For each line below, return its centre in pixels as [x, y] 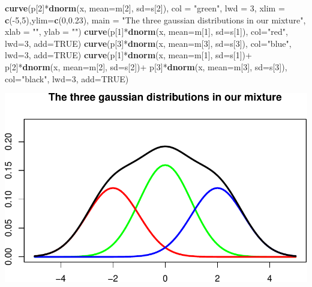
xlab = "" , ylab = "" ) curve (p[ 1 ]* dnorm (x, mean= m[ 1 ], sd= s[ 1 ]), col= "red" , [146, 32]
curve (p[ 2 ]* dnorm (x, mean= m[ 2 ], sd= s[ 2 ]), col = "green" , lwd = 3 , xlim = [145, 8]
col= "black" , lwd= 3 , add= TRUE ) [67, 78]
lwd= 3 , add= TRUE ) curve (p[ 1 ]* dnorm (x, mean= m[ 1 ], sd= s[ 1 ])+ [128, 55]
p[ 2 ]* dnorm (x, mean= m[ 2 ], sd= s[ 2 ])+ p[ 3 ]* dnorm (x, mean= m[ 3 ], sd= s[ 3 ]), [146, 66]
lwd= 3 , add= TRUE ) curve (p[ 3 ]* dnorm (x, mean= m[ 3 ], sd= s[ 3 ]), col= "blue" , [148, 43]
